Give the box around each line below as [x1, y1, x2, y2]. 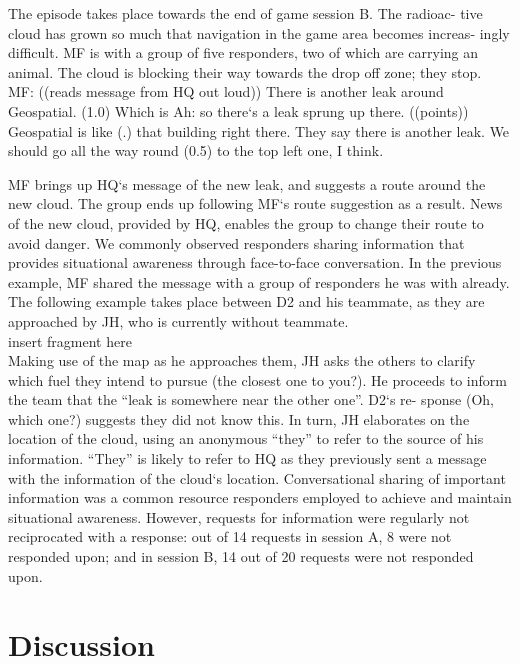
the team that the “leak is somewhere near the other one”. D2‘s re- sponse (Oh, [8, 389, 494, 410]
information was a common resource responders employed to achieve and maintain [8, 487, 512, 508]
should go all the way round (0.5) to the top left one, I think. [8, 140, 384, 161]
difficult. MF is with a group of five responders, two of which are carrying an [8, 42, 479, 63]
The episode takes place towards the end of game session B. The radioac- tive [8, 3, 483, 23]
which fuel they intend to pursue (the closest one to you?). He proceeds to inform [8, 369, 507, 390]
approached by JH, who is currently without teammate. [8, 310, 349, 331]
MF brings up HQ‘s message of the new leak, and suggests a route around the [8, 173, 486, 194]
